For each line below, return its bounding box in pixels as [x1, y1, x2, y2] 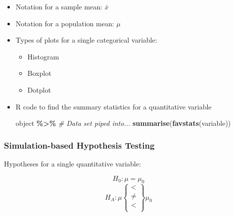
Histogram [27, 51, 59, 61]
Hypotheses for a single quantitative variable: [4, 158, 141, 168]
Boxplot [27, 68, 51, 78]
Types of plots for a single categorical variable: [15, 35, 157, 45]
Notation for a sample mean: [15, 1, 102, 11]
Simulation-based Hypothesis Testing [4, 139, 155, 151]
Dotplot [27, 84, 51, 95]
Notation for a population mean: [15, 18, 114, 28]
